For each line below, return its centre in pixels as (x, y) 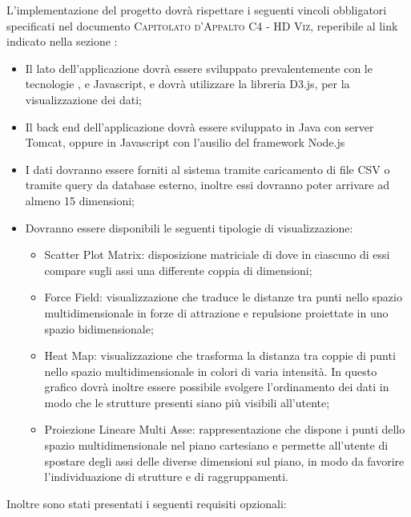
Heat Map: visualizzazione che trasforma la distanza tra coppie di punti (220, 355)
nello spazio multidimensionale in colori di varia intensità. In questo (211, 371)
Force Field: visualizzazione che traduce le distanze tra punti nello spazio (223, 297)
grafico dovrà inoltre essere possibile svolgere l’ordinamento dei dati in (217, 387)
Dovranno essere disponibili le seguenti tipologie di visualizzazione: (189, 227)
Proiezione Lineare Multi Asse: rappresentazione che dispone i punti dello (225, 429)
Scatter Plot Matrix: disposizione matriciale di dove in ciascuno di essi (217, 254)
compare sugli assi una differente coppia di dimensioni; (178, 270)
